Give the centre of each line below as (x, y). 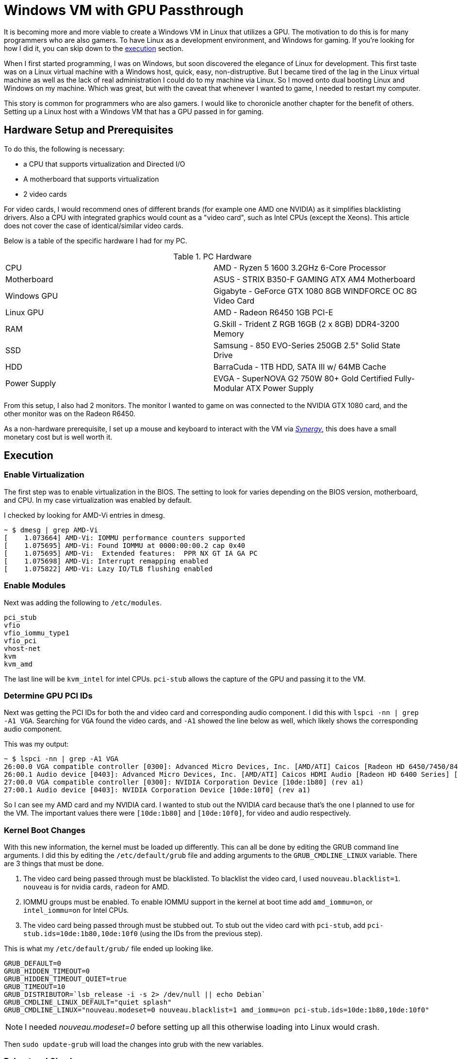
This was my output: (36, 744)
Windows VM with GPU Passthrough (124, 10)
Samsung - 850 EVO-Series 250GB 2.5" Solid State (307, 345)
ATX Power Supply (280, 388)
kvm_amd (18, 664)
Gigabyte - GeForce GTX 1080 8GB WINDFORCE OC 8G (315, 291)
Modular (229, 388)
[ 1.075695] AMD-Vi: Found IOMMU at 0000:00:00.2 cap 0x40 (125, 545)
